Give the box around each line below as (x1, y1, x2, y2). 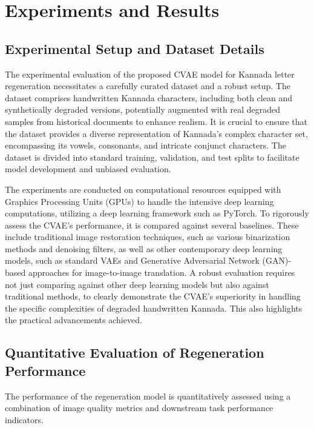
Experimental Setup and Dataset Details (5, 39, 264, 58)
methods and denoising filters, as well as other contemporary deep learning (5, 242, 283, 255)
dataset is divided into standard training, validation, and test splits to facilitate (5, 150, 299, 163)
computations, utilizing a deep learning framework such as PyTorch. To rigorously (5, 207, 309, 219)
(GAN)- (262, 254, 292, 267)
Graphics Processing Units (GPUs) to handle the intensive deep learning (5, 195, 274, 207)
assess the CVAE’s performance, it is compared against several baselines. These (5, 218, 299, 231)
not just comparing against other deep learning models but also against (5, 278, 269, 290)
